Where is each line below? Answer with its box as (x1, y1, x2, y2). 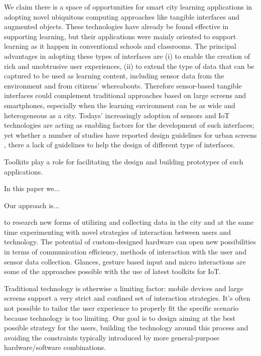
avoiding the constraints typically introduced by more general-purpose (4, 332, 220, 342)
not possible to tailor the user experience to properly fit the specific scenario (4, 303, 239, 313)
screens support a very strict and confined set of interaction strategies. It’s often (4, 293, 250, 303)
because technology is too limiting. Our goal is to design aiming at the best (4, 312, 236, 323)
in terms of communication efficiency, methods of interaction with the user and (4, 246, 246, 257)
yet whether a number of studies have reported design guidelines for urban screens (4, 129, 257, 140)
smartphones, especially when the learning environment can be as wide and (4, 100, 235, 110)
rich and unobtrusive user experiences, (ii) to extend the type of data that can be (4, 60, 254, 71)
